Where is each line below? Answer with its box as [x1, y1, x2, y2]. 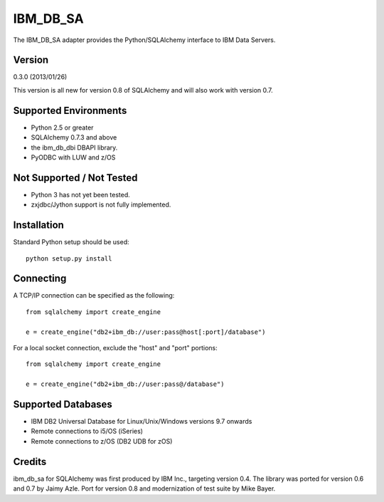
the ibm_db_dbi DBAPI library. [31, 143, 118, 152]
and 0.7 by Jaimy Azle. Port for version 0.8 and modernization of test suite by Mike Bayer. [13, 484, 276, 493]
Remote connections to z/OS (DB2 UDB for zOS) [31, 436, 173, 445]
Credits [13, 456, 47, 468]
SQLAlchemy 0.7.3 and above [31, 133, 117, 142]
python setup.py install [26, 254, 112, 263]
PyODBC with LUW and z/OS [31, 153, 116, 162]
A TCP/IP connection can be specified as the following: [13, 291, 175, 300]
